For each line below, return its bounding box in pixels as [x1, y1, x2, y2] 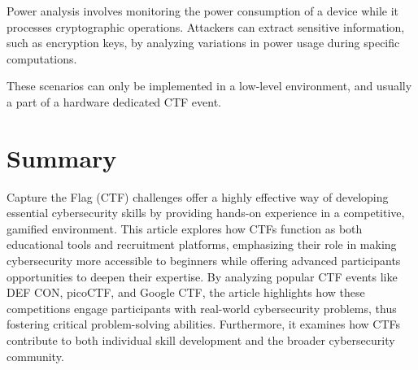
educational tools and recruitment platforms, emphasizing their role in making [7, 236, 397, 253]
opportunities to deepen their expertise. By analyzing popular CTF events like [7, 268, 398, 285]
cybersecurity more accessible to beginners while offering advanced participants [7, 252, 401, 269]
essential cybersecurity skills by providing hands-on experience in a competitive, [7, 204, 405, 221]
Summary [7, 141, 117, 174]
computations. [7, 50, 77, 67]
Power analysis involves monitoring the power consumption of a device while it [7, 2, 399, 19]
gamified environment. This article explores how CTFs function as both [7, 220, 363, 237]
